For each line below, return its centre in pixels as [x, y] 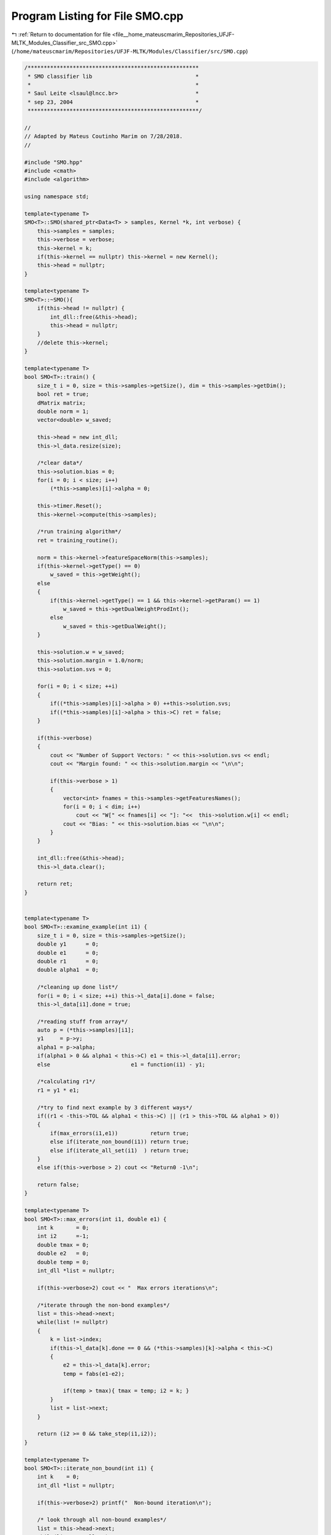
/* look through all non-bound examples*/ [102, 1520]
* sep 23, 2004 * [113, 102]
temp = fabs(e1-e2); [94, 1374]
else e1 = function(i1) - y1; [121, 1064]
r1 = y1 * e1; [58, 1090]
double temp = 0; [63, 1262]
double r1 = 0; [68, 961]
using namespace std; [57, 197]
